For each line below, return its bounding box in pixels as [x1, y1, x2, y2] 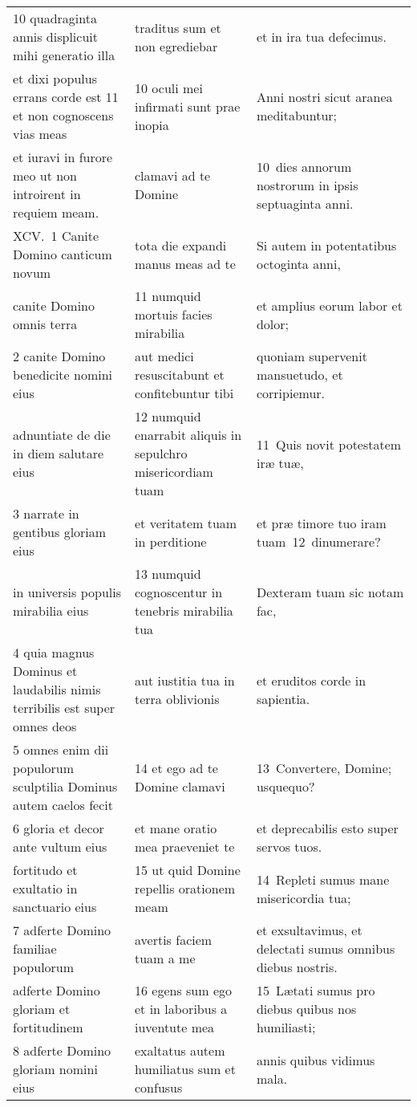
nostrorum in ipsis [256, 175, 358, 194]
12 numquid [135, 407, 201, 425]
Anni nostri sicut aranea [256, 88, 393, 106]
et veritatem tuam [135, 513, 237, 532]
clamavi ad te [135, 166, 211, 185]
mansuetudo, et [256, 365, 343, 384]
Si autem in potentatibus [256, 235, 397, 254]
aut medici [135, 347, 194, 365]
